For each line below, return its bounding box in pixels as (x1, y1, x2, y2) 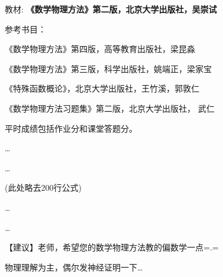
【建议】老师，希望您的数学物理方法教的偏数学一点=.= (5, 241, 219, 253)
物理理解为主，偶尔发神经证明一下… (5, 260, 143, 273)
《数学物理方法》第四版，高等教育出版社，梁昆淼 (5, 43, 195, 55)
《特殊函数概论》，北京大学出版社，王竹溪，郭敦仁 (5, 82, 199, 94)
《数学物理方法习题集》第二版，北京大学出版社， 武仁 (5, 102, 215, 114)
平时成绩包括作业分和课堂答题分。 (5, 122, 137, 134)
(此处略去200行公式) (5, 181, 82, 194)
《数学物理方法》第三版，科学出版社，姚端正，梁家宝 (5, 62, 212, 74)
